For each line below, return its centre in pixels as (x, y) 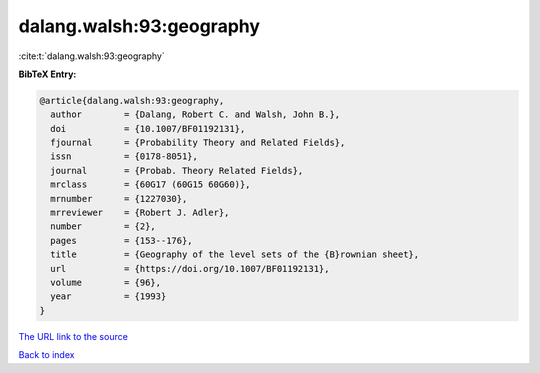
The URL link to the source (73, 336)
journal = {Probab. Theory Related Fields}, (177, 170)
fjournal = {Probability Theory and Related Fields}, (198, 143)
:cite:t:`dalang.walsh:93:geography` (91, 56)
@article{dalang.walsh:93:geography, (132, 100)
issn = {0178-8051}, (124, 156)
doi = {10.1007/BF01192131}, (148, 128)
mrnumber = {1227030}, (119, 198)
